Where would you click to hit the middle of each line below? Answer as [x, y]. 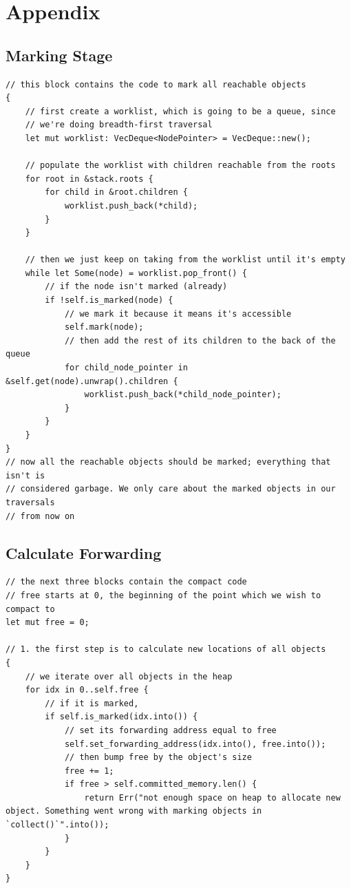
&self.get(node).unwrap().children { [92, 381]
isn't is [25, 475]
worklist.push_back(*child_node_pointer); [183, 395]
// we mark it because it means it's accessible [178, 314]
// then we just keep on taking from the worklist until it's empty [185, 260]
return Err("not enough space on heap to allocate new [212, 797]
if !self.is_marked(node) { [109, 300]
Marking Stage [59, 55]
